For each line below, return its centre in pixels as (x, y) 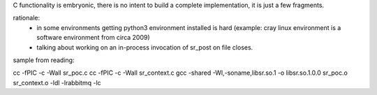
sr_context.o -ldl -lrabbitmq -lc (57, 82)
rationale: (27, 18)
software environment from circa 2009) (93, 38)
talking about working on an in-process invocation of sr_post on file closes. (145, 47)
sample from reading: (44, 60)
